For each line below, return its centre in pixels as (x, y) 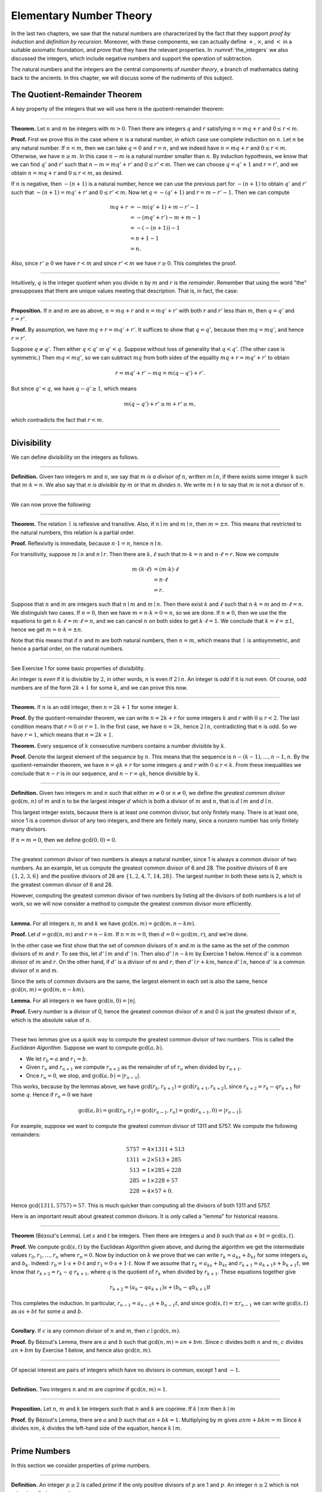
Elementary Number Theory (82, 16)
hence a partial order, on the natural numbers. (67, 649)
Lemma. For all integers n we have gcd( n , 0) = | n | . (74, 1000)
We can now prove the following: (51, 504)
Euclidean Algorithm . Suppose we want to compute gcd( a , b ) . (87, 1048)
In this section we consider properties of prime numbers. (81, 1465)
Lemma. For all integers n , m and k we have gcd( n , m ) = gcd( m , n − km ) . (103, 923)
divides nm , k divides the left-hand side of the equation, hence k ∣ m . (96, 1428)
